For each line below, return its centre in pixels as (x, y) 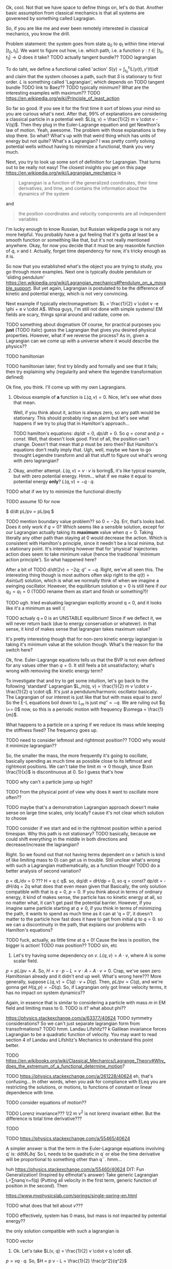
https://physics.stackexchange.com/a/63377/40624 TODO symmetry (79, 1018)
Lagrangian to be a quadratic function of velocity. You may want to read (81, 1034)
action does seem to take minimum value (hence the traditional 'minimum (83, 554)
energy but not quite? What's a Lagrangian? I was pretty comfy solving (80, 141)
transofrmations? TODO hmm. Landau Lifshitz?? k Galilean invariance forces (86, 1029)
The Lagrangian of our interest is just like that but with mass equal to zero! (84, 697)
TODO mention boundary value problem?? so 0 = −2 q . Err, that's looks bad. (85, 522)
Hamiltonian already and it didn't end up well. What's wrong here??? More (84, 976)
